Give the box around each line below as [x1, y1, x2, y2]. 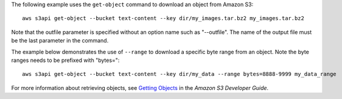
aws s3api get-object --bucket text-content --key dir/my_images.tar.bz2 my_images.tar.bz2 [22, 15, 304, 22]
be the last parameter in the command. [11, 37, 109, 44]
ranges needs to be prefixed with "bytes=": [11, 56, 120, 64]
